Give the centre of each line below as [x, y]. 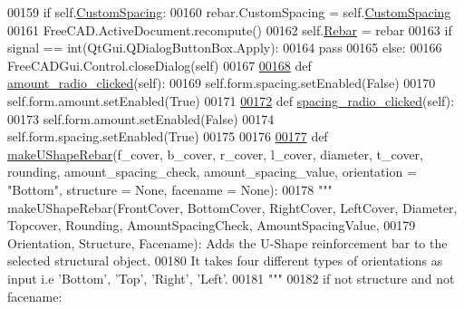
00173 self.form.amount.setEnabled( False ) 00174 [141, 118]
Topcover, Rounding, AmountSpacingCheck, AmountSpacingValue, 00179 [212, 225]
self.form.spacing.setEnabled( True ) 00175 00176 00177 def [168, 136]
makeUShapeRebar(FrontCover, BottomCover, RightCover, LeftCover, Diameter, [232, 207]
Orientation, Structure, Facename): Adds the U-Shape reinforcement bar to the [227, 242]
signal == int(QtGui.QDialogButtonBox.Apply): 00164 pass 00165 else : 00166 [225, 48]
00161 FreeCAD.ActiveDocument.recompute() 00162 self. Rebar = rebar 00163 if [230, 29]
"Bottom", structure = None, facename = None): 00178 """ [170, 189]
